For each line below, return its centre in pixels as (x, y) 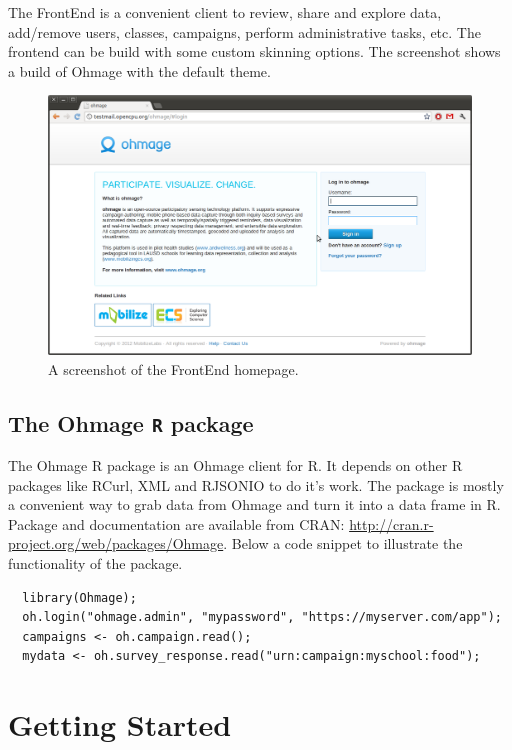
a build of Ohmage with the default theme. (139, 70)
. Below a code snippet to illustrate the (343, 543)
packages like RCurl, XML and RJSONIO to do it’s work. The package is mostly (256, 484)
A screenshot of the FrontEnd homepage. (173, 368)
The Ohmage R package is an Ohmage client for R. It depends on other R (235, 464)
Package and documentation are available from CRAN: (176, 523)
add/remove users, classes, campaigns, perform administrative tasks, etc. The (244, 31)
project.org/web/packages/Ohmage (116, 543)
